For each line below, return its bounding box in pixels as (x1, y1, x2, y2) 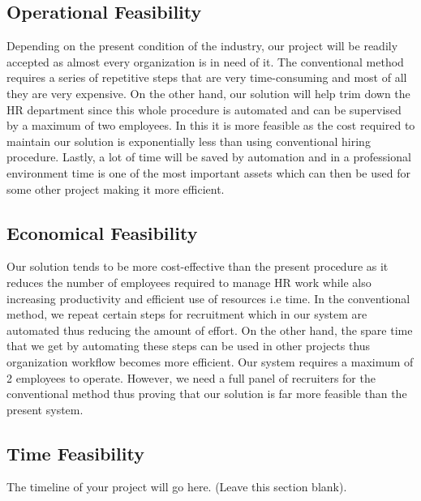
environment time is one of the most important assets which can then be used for (6, 164, 410, 181)
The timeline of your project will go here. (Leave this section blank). (6, 478, 347, 495)
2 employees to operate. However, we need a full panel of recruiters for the (6, 369, 376, 386)
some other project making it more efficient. (6, 180, 225, 197)
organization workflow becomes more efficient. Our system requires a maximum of (6, 353, 414, 370)
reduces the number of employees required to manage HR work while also (6, 273, 372, 290)
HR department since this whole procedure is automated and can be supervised (6, 101, 402, 118)
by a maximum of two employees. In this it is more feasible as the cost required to (6, 117, 415, 134)
